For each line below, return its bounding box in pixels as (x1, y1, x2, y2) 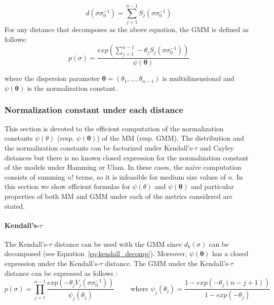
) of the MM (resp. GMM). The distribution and (97, 133, 244, 143)
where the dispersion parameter (4, 73, 100, 83)
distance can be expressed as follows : (4, 267, 118, 278)
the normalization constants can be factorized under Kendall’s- (4, 142, 195, 152)
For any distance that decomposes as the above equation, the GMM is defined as (4, 24, 249, 35)
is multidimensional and (162, 73, 235, 83)
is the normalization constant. (27, 82, 117, 93)
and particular (191, 181, 234, 191)
